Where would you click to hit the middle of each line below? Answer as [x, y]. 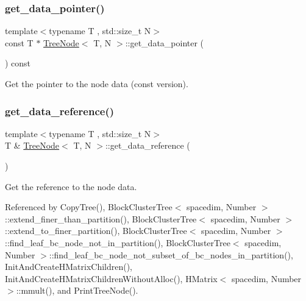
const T [19, 42]
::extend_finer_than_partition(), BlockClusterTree [101, 218]
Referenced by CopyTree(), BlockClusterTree [89, 207]
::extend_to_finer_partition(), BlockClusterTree [96, 231]
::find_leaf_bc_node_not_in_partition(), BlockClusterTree [118, 242]
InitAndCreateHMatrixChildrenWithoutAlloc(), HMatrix [111, 278]
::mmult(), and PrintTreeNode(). [77, 290]
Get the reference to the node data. [71, 186]
